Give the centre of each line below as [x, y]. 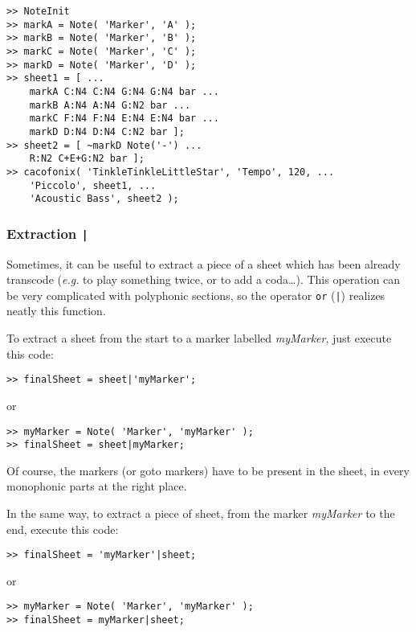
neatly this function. [56, 311]
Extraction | [47, 233]
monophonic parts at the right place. [97, 486]
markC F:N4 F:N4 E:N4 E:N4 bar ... [124, 119]
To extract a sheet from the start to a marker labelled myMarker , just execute [199, 338]
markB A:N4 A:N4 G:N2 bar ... [110, 105]
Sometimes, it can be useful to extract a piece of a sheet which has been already [204, 263]
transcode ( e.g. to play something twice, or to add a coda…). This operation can [204, 279]
